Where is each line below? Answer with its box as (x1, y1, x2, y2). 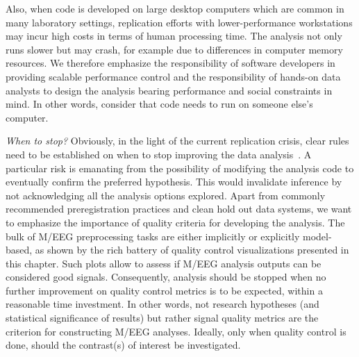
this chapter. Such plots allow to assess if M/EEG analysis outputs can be (6, 256, 322, 270)
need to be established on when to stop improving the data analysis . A (6, 147, 312, 161)
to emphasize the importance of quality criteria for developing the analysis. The (6, 215, 345, 229)
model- (303, 229, 332, 243)
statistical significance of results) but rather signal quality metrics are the (6, 310, 319, 325)
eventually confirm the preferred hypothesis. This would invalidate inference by (6, 174, 342, 189)
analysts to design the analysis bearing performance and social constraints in (6, 83, 333, 97)
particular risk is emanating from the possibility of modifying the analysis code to (6, 160, 354, 175)
